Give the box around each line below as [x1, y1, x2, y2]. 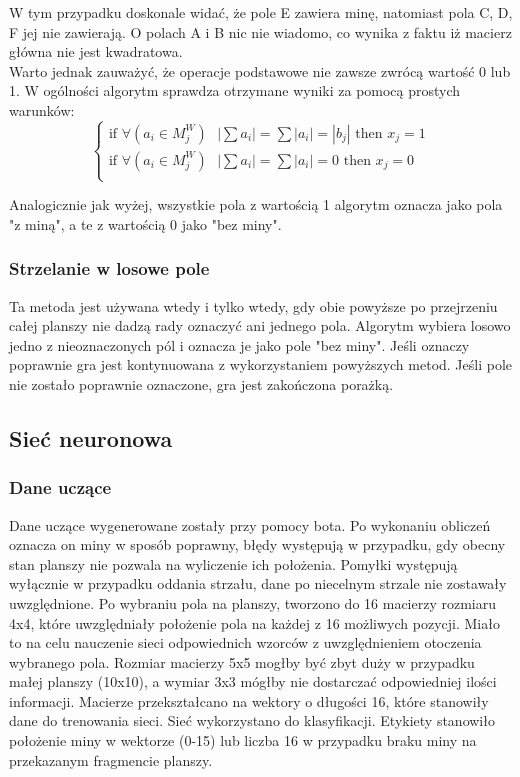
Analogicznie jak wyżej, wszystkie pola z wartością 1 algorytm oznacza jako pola [9, 194, 503, 215]
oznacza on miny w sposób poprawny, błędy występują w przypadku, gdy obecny [9, 534, 506, 555]
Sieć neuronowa [9, 422, 173, 453]
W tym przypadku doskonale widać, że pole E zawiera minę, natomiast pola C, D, [9, 2, 513, 22]
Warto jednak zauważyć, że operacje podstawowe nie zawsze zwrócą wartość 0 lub [9, 60, 511, 81]
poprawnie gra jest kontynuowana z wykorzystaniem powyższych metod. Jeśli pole [9, 354, 513, 375]
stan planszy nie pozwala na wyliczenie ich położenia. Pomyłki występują [9, 553, 458, 574]
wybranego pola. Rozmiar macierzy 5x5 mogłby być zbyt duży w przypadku [9, 651, 475, 672]
